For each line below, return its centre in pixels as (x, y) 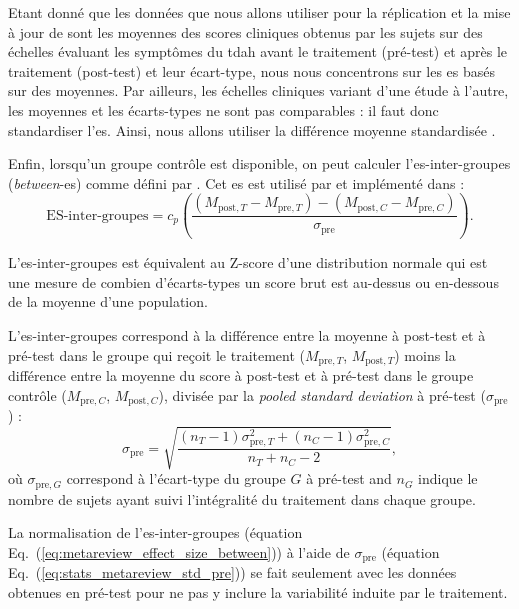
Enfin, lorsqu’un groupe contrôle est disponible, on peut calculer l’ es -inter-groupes (259, 163)
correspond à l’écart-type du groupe (176, 478)
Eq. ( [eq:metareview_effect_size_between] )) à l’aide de (179, 551)
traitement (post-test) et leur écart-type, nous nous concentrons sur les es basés (252, 70)
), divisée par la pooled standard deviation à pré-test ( (322, 394)
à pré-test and (349, 478)
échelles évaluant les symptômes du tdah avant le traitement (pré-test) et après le (258, 51)
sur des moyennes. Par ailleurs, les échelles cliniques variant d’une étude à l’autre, (258, 90)
